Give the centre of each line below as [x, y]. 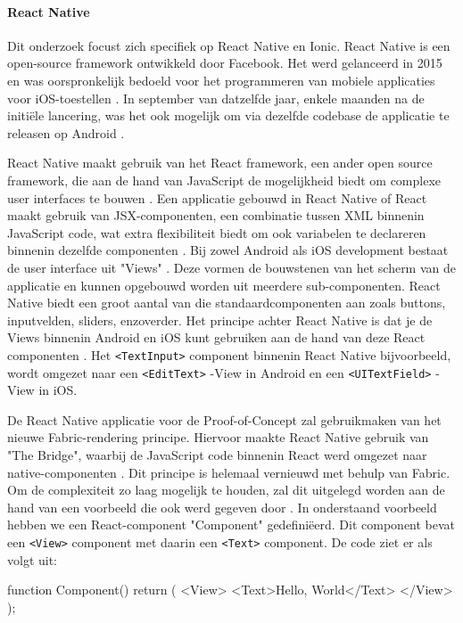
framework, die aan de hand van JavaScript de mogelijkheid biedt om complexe [224, 180]
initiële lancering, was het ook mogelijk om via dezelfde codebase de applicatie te [228, 115]
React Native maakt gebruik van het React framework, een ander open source [220, 163]
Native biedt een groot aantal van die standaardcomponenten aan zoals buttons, [227, 303]
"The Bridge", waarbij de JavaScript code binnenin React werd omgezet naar [217, 454]
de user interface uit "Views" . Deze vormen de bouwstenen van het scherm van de [231, 267]
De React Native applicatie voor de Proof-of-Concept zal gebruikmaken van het [224, 419]
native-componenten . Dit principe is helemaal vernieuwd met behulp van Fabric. [229, 472]
